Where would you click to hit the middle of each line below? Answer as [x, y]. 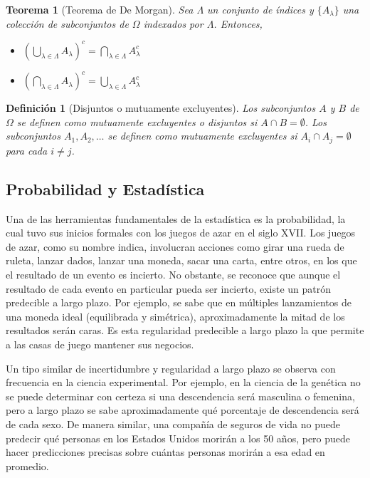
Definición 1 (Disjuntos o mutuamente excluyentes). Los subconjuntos [161, 108]
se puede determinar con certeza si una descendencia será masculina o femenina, [180, 396]
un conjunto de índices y [260, 9]
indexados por [173, 23]
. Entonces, [238, 23]
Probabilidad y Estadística [105, 188]
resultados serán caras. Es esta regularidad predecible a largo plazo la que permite [185, 330]
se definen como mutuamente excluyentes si [202, 136]
